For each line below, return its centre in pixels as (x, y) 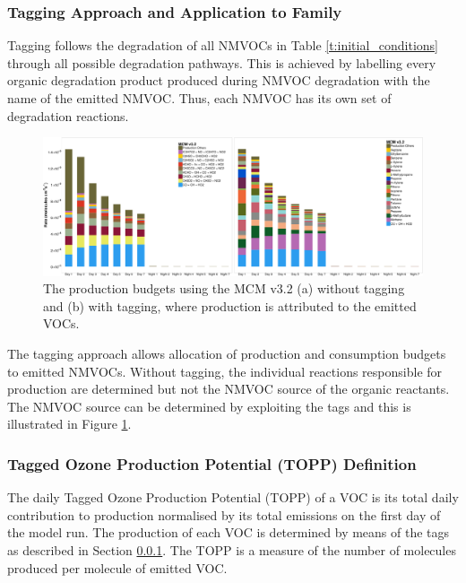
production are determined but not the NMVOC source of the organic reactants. (229, 389)
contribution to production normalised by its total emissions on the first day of (224, 514)
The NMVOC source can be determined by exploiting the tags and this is (209, 406)
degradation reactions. (68, 115)
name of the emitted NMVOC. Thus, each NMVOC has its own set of (199, 98)
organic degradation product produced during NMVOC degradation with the (219, 80)
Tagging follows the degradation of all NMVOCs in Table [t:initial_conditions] (223, 45)
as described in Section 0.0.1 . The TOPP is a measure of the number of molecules (232, 549)
